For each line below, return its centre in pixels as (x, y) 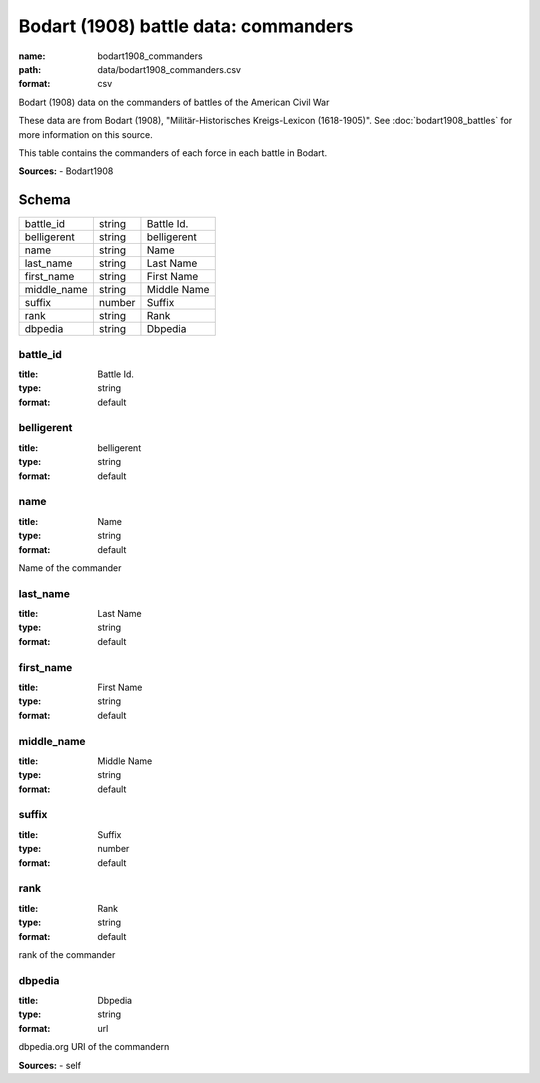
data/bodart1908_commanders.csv (169, 69)
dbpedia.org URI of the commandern (94, 1047)
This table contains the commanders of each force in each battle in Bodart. (173, 152)
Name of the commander (70, 567)
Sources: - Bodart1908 (66, 171)
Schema (45, 200)
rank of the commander (67, 954)
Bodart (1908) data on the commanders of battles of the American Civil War (174, 102)
